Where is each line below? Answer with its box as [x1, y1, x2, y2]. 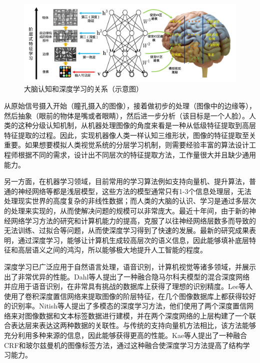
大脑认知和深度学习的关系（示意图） [24, 83, 143, 94]
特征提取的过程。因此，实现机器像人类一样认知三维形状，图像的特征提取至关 [4, 129, 256, 140]
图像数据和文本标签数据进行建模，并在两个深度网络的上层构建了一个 [24, 310, 249, 320]
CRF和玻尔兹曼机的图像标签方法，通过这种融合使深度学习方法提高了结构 [4, 339, 243, 350]
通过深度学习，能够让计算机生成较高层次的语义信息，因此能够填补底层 [17, 234, 249, 245]
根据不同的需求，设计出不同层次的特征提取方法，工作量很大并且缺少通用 [17, 149, 256, 159]
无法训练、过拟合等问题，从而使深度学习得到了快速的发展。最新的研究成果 [4, 225, 249, 235]
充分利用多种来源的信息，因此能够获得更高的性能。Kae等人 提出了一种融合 [4, 330, 247, 340]
